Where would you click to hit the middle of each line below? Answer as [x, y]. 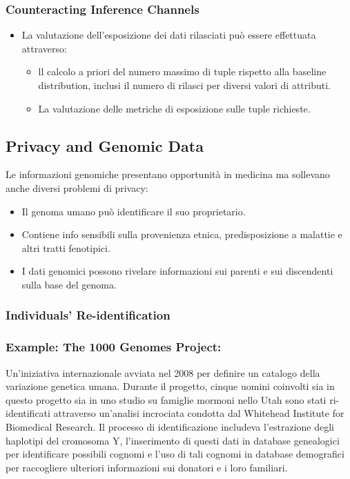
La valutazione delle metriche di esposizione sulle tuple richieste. [174, 108]
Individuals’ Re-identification [88, 315]
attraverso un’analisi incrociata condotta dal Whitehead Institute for [199, 413]
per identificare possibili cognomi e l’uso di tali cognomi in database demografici [175, 454]
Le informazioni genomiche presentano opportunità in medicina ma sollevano [168, 174]
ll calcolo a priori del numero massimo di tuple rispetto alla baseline [182, 71]
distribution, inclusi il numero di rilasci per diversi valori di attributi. [184, 85]
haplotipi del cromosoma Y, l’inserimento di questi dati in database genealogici [173, 440]
